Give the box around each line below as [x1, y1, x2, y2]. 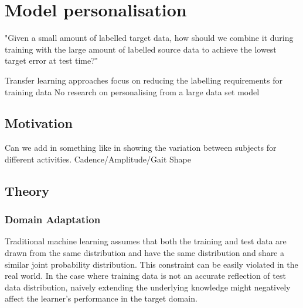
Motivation [5, 114, 73, 132]
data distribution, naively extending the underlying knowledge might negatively [5, 281, 291, 293]
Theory [5, 181, 50, 199]
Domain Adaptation [5, 212, 101, 227]
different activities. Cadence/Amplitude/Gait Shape [5, 153, 191, 165]
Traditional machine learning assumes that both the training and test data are [5, 235, 287, 247]
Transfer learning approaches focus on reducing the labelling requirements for [5, 74, 282, 86]
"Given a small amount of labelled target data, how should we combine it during [5, 32, 294, 44]
